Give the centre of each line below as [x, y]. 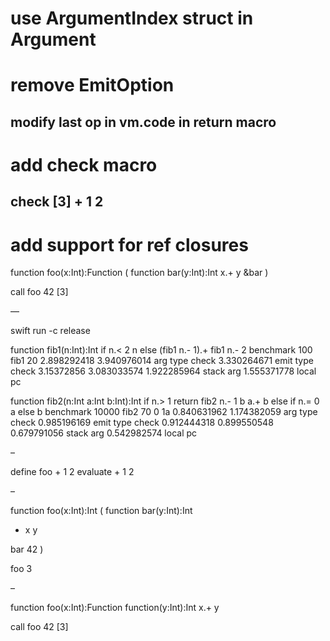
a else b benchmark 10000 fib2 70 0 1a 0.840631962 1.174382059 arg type [164, 412]
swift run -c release [50, 331]
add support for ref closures [129, 244]
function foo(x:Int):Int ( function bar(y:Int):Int [101, 511]
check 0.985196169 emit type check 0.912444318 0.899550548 [142, 423]
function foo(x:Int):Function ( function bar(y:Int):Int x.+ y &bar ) [139, 273]
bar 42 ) [27, 549]
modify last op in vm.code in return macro [143, 122]
